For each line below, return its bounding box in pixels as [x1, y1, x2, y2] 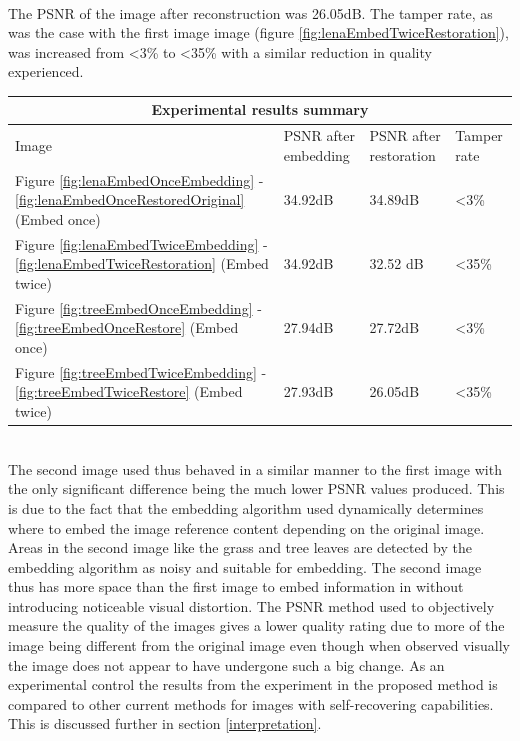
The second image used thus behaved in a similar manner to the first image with [8, 458, 502, 479]
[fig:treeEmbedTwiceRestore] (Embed [15, 381, 243, 402]
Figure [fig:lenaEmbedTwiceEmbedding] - [15, 233, 268, 254]
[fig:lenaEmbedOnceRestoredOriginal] [15, 189, 245, 210]
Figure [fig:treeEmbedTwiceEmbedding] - [15, 361, 267, 382]
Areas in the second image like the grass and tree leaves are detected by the [8, 537, 473, 558]
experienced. [8, 61, 84, 82]
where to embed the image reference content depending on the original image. [8, 517, 485, 538]
